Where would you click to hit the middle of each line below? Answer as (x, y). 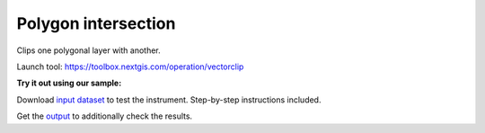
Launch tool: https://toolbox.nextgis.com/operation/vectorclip (130, 66)
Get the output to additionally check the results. (105, 116)
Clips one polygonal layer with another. (88, 50)
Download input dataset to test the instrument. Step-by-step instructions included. (169, 100)
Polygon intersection (96, 23)
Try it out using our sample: (69, 83)
